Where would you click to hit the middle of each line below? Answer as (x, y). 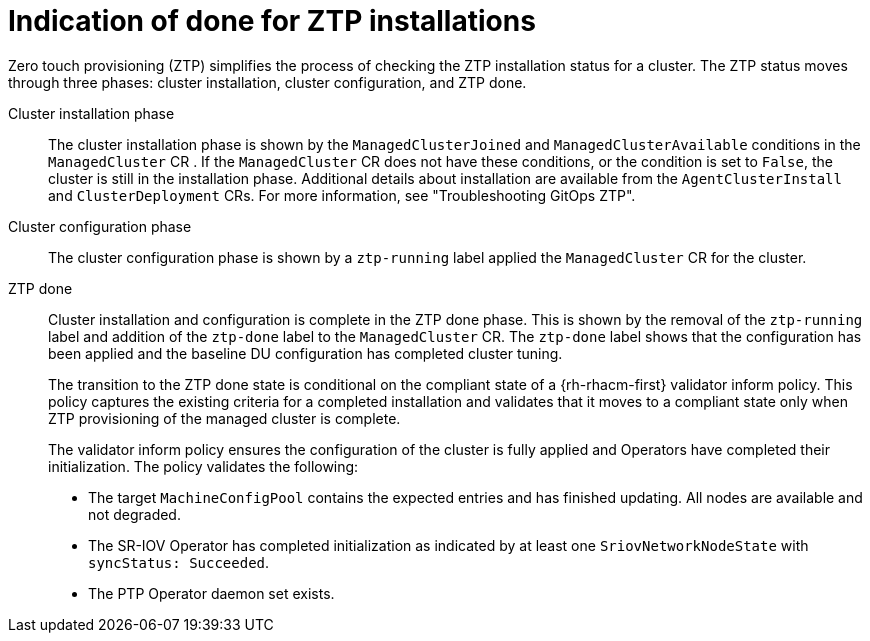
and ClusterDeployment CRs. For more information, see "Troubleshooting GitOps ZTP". (342, 195)
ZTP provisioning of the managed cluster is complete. (224, 418)
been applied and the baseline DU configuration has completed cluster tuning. (305, 353)
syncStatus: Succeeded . (179, 562)
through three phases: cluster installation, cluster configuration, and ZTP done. (267, 82)
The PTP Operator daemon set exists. (211, 593)
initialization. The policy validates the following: (203, 466)
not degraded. (134, 514)
